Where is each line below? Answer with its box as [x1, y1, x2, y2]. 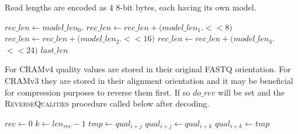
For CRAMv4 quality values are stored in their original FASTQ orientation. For [5, 63, 291, 75]
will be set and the [218, 86, 285, 98]
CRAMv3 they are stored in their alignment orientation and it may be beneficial [5, 74, 293, 86]
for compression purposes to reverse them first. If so [5, 86, 190, 98]
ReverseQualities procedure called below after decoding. [5, 97, 210, 110]
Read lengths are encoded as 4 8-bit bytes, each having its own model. [5, 1, 257, 13]
